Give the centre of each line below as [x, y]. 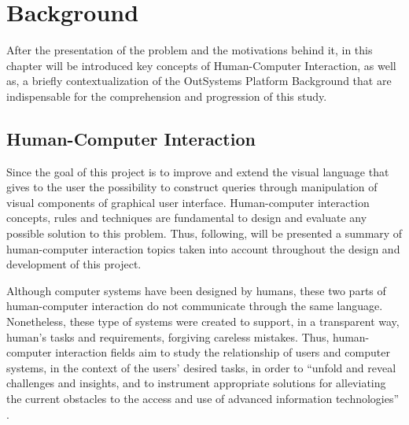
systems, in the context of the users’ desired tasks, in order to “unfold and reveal [201, 367]
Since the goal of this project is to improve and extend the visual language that [198, 171]
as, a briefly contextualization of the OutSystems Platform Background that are [199, 81]
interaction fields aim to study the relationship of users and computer [223, 352]
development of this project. [74, 264]
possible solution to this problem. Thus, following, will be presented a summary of [204, 233]
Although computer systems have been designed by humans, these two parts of [196, 290]
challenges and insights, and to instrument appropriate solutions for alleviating [196, 383]
